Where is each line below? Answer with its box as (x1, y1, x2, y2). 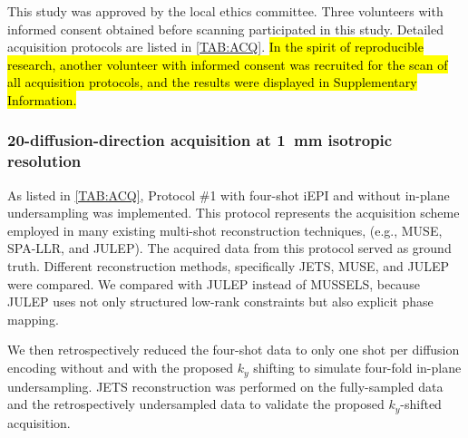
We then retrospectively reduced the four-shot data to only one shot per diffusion (7, 340, 460, 359)
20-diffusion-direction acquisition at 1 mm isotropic (7, 129, 393, 151)
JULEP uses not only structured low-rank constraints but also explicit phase (7, 292, 434, 311)
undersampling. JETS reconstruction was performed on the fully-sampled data (7, 376, 444, 395)
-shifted (400, 394, 442, 414)
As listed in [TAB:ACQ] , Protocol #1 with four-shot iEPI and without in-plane (7, 185, 450, 204)
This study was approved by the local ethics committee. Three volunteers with (7, 2, 444, 20)
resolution (7, 150, 82, 172)
